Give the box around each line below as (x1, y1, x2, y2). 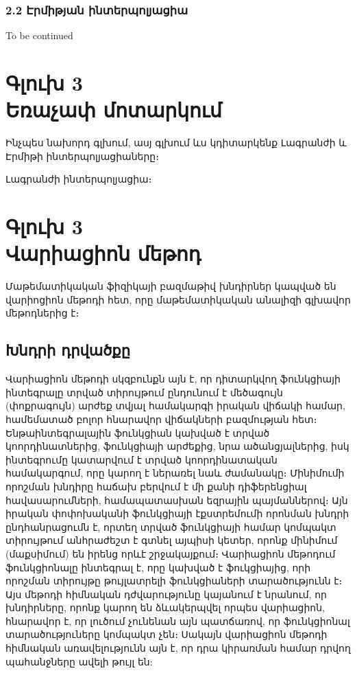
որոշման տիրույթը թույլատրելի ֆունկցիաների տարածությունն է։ (5, 573, 343, 588)
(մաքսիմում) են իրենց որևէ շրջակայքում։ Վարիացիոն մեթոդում (5, 546, 336, 560)
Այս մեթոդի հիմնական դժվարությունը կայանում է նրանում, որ (5, 586, 327, 601)
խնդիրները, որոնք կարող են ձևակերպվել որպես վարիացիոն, (5, 600, 325, 615)
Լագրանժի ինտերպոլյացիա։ (5, 172, 152, 186)
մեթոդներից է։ (5, 306, 79, 320)
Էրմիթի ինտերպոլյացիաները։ (5, 148, 159, 163)
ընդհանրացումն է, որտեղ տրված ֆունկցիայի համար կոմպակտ (5, 519, 336, 534)
